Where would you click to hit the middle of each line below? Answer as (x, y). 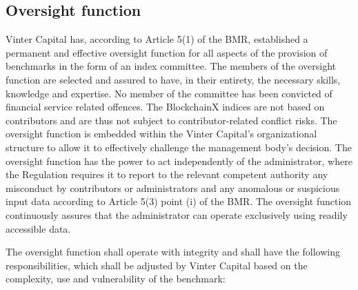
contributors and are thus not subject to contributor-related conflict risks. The (171, 120)
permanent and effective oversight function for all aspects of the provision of (167, 52)
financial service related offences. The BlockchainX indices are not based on (165, 107)
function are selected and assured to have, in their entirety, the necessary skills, (173, 79)
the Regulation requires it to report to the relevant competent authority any (167, 174)
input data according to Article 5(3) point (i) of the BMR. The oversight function (179, 201)
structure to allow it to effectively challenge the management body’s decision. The (179, 147)
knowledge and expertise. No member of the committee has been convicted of (169, 93)
